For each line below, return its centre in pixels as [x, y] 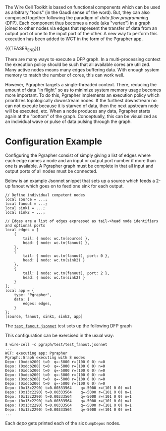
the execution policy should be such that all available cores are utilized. [78, 64]
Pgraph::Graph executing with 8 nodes [45, 357]
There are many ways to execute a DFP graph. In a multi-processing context [83, 59]
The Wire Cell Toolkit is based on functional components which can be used [83, 7]
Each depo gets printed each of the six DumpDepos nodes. [63, 423]
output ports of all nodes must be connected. [51, 171]
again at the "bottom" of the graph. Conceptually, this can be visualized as [81, 116]
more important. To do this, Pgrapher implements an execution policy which [83, 95]
